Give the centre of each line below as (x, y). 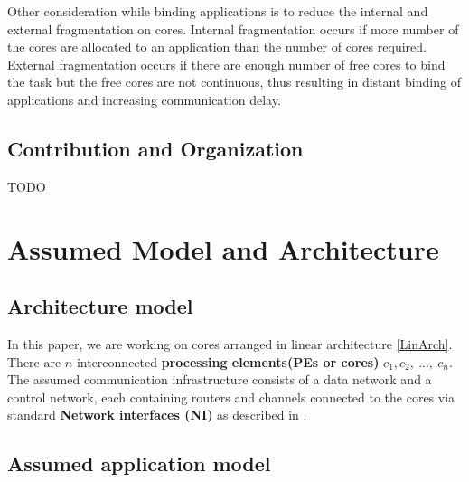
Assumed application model (139, 463)
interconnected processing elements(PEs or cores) (228, 361)
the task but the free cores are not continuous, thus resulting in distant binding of (234, 82)
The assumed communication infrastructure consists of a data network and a (220, 379)
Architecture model (100, 306)
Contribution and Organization (155, 148)
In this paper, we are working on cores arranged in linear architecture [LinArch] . (230, 343)
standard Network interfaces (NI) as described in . (157, 415)
